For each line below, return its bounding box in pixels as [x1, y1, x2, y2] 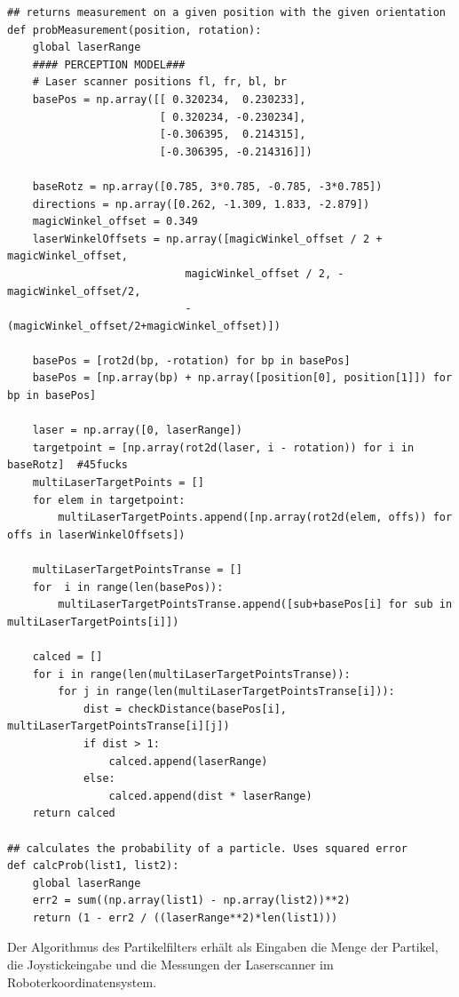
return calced [32, 807, 115, 820]
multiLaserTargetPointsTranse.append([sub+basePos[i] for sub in [58, 598, 453, 611]
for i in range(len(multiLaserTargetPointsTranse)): [32, 667, 351, 681]
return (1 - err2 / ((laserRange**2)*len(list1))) [32, 911, 338, 924]
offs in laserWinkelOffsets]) [7, 528, 186, 541]
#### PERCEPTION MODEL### [32, 58, 186, 71]
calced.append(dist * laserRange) [108, 789, 313, 802]
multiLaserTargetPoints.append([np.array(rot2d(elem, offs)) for [58, 511, 453, 524]
